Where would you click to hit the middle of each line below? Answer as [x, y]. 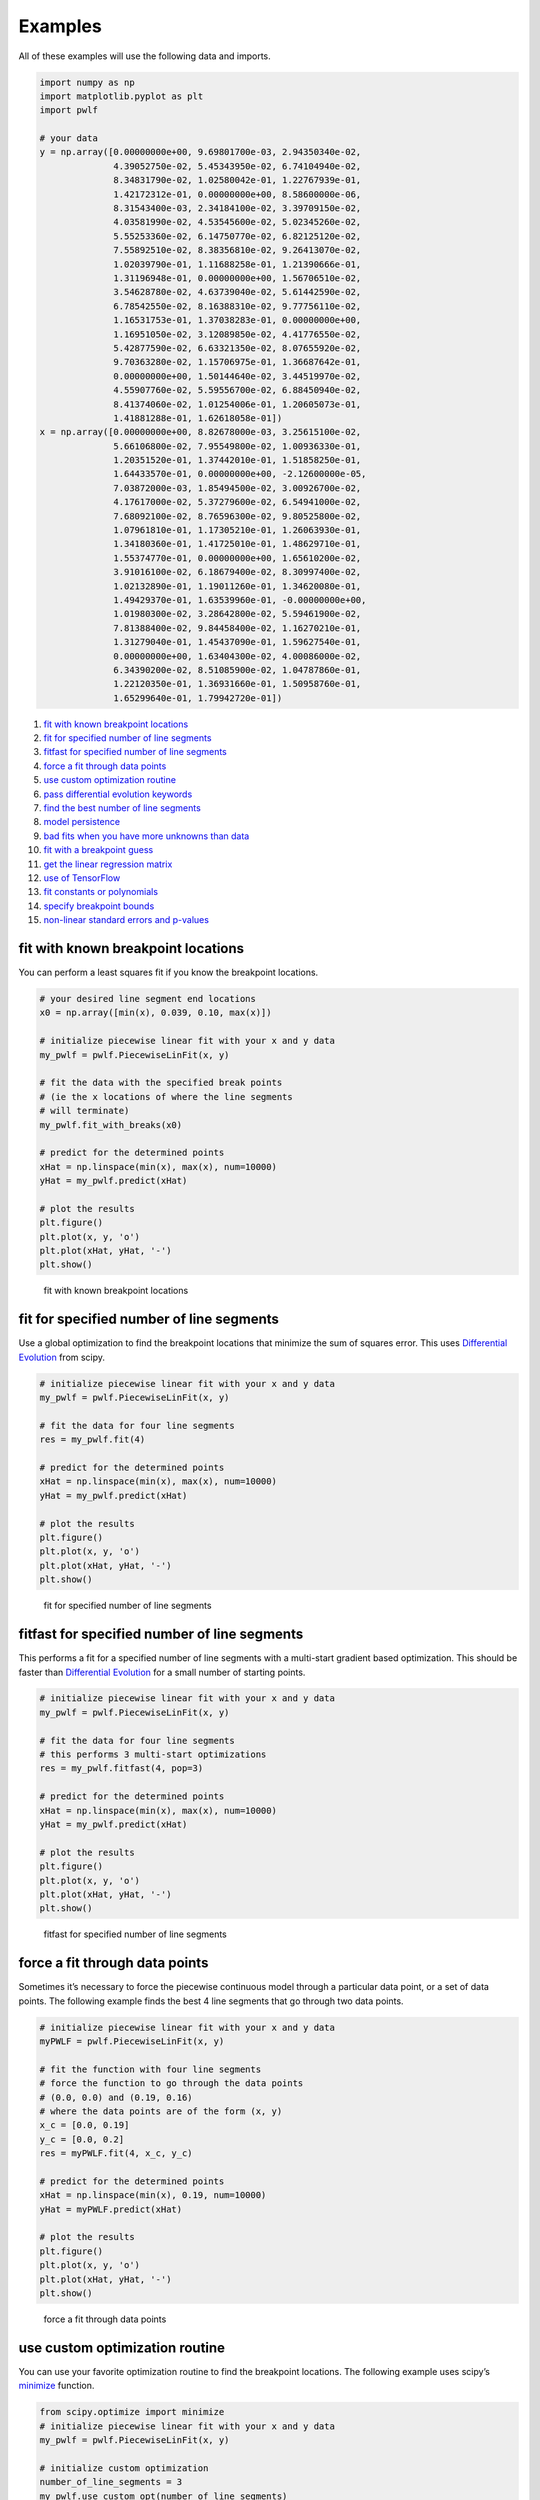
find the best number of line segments [122, 808]
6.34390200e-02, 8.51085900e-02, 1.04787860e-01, [237, 669]
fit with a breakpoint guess [98, 850]
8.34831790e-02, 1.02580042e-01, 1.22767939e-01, [237, 180]
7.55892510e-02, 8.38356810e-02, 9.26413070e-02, [237, 250]
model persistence [81, 822]
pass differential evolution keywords [118, 794]
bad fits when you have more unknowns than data [146, 836]
